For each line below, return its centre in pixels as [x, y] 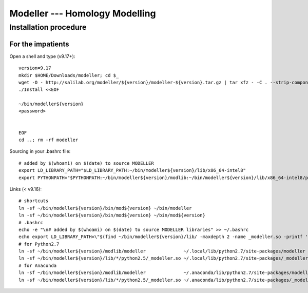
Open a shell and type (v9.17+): [42, 56]
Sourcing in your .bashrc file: [40, 151]
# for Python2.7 [39, 244]
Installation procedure [48, 27]
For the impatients [39, 44]
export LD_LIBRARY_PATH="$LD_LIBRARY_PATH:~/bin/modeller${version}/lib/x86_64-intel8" [132, 170]
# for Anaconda [38, 265]
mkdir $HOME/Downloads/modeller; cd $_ [69, 75]
